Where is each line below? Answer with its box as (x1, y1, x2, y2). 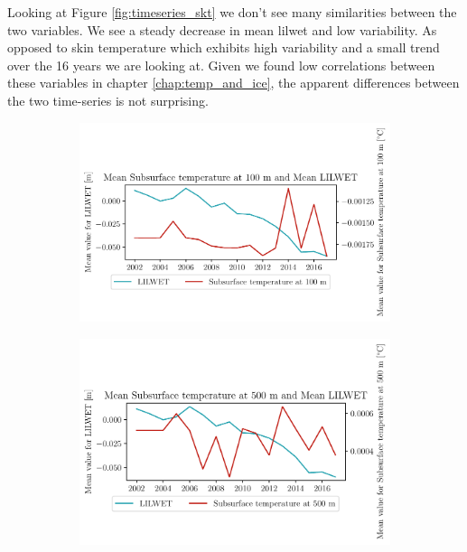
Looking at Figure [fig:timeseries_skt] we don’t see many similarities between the (7, 3, 457, 21)
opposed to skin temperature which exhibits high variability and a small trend (7, 38, 440, 57)
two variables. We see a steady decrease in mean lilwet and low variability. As (7, 20, 437, 39)
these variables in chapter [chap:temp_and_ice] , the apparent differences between (7, 73, 460, 92)
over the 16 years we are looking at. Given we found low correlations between (7, 55, 435, 74)
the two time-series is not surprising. (7, 90, 209, 109)
